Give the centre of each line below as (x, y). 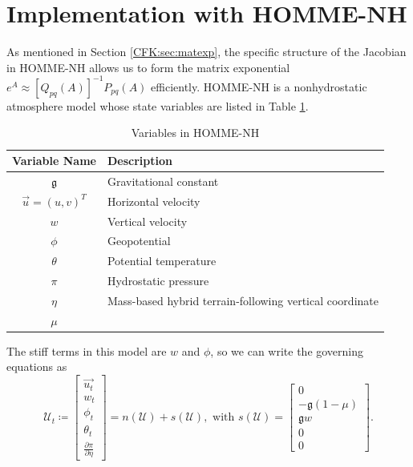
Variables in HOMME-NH (195, 133)
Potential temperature (162, 261)
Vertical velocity (147, 221)
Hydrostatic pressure (158, 281)
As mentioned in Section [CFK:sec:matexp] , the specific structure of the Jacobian (206, 52)
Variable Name (54, 160)
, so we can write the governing (287, 350)
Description (140, 160)
